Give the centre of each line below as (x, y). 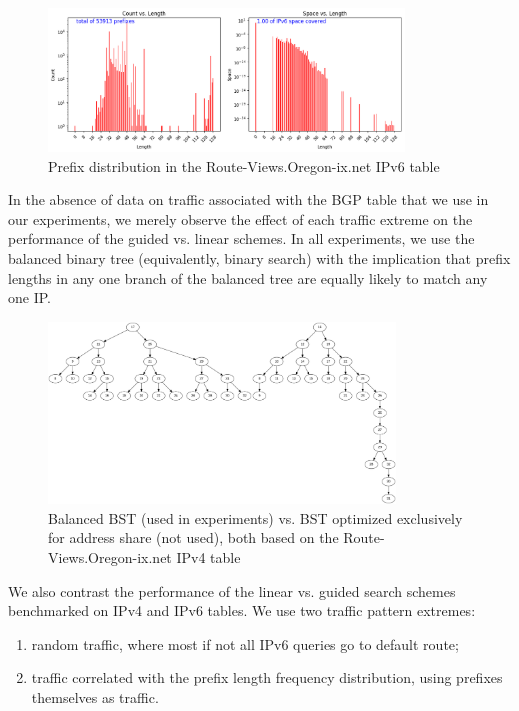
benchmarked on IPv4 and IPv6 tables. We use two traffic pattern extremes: (242, 610)
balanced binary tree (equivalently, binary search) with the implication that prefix (259, 257)
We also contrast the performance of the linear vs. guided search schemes (232, 590)
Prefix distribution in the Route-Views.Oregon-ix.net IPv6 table (244, 165)
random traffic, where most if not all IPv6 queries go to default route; (245, 643)
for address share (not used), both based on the (193, 537)
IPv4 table (208, 556)
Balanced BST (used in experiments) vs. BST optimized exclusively (255, 517)
